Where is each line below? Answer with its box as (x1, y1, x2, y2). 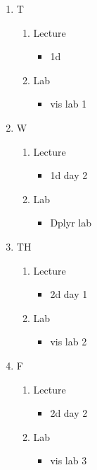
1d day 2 (50, 168, 88, 183)
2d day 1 (50, 287, 88, 302)
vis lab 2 (50, 334, 87, 349)
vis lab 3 (50, 453, 87, 468)
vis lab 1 (50, 96, 87, 111)
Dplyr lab (50, 215, 91, 230)
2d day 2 (50, 406, 88, 420)
